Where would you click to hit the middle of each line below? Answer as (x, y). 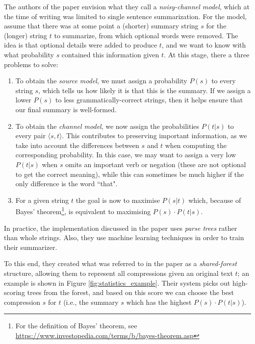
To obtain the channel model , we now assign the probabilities (107, 126)
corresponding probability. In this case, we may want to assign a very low (126, 155)
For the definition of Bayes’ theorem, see (76, 326)
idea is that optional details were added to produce (81, 45)
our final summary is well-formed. (66, 109)
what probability (29, 54)
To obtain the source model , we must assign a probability (101, 81)
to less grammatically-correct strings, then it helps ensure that (149, 100)
